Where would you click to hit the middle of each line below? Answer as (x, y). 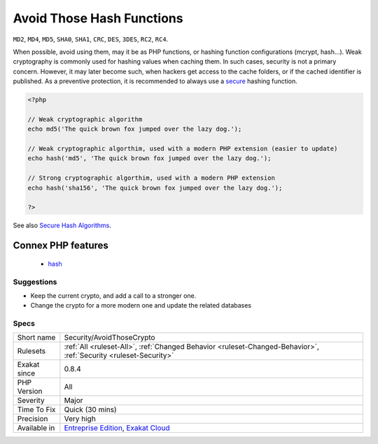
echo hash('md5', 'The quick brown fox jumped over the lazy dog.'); (149, 158)
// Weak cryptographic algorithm (85, 119)
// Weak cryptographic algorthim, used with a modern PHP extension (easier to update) (183, 149)
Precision (33, 419)
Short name (36, 338)
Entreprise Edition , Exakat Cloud (117, 428)
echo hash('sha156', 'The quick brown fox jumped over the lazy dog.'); (155, 188)
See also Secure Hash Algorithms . (62, 225)
